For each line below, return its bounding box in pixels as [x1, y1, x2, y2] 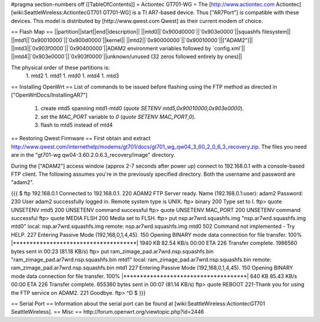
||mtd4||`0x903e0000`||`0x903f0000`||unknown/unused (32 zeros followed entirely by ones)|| [11, 53, 242, 60]
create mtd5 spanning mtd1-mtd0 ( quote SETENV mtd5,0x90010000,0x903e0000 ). [40, 105, 244, 112]
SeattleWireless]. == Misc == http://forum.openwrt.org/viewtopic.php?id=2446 [11, 308, 204, 315]
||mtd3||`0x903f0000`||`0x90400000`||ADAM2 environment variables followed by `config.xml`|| [11, 44, 245, 51]
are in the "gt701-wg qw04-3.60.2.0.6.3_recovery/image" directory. [11, 152, 175, 159]
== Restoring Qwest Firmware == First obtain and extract [11, 135, 151, 142]
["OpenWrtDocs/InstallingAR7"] [11, 91, 88, 98]
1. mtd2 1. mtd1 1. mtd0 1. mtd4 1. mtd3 [25, 72, 120, 79]
